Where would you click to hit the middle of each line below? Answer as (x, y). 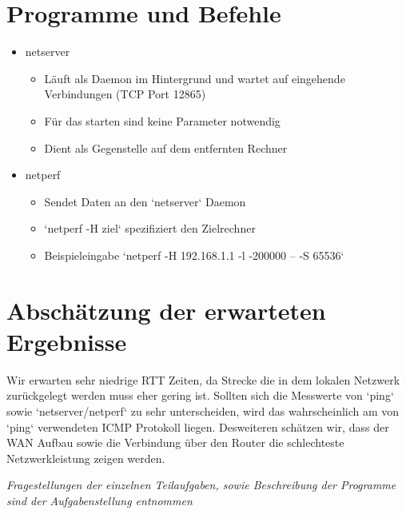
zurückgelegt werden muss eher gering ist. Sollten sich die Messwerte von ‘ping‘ (200, 395)
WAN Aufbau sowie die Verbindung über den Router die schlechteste (175, 442)
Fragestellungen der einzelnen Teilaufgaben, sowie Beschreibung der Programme (201, 485)
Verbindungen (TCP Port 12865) (125, 94)
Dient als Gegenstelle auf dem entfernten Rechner (166, 147)
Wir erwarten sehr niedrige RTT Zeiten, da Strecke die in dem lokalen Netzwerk (203, 379)
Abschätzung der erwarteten (166, 310)
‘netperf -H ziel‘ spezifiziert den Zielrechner (150, 228)
